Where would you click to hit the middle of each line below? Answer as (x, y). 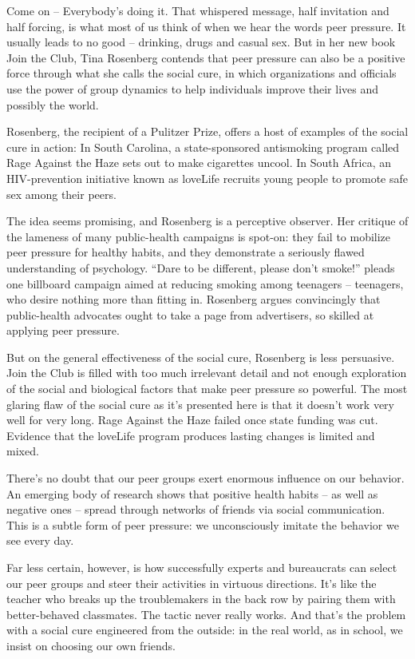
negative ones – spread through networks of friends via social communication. (196, 509)
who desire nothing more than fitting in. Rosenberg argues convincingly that (194, 299)
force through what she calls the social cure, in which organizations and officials (202, 73)
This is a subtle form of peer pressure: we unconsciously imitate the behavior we (203, 524)
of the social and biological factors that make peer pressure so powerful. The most (207, 389)
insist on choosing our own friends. (91, 645)
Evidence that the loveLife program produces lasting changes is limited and (191, 435)
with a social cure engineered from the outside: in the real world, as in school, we (205, 630)
